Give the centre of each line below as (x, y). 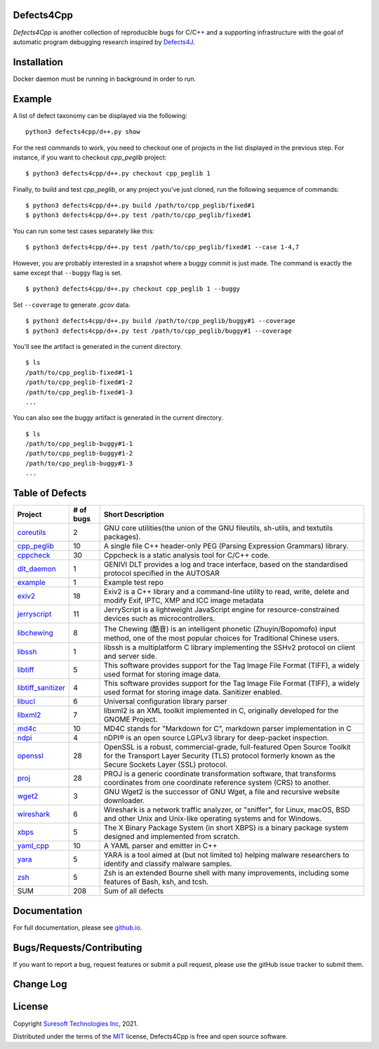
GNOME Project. (131, 720)
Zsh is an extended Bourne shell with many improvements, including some (226, 873)
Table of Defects (50, 493)
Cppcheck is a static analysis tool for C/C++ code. (187, 555)
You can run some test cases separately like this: (84, 231)
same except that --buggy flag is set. (68, 273)
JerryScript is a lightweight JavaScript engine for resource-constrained (221, 609)
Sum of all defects (134, 891)
